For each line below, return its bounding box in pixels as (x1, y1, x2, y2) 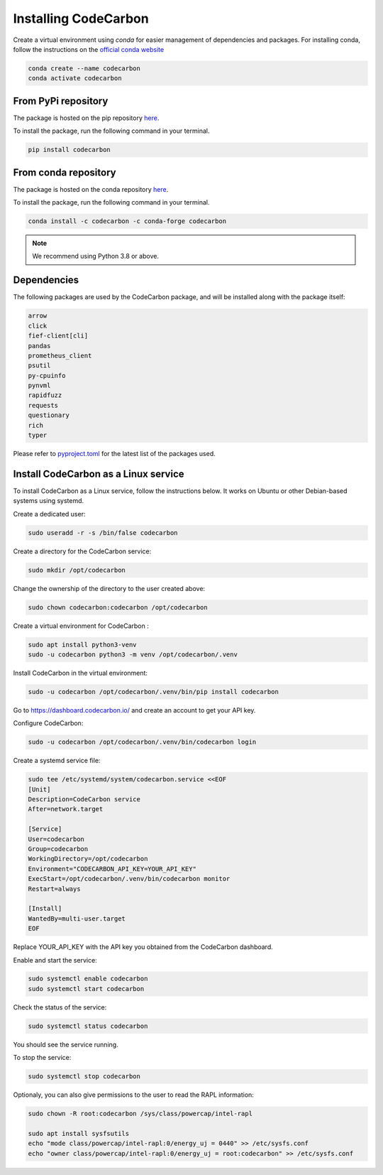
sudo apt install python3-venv (28, 640, 138, 649)
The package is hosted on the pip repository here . (13, 114, 160, 122)
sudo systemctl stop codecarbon (28, 1073, 141, 1081)
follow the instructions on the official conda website (13, 45, 165, 53)
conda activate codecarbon (28, 75, 122, 82)
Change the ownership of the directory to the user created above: (13, 584, 206, 592)
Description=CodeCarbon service (28, 796, 141, 803)
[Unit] (28, 785, 51, 794)
